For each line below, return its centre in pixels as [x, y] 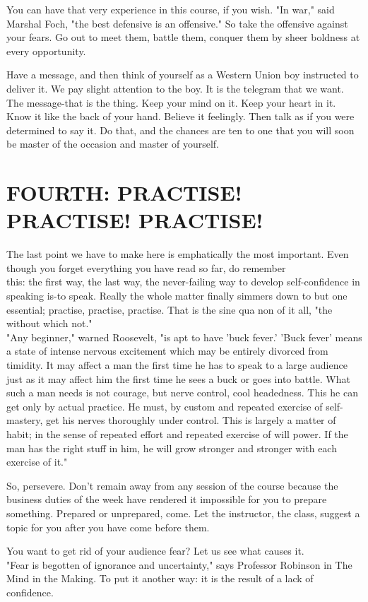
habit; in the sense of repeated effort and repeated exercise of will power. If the [177, 433]
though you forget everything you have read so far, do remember [146, 267]
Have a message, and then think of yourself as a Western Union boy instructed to [183, 75]
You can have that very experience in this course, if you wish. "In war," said [171, 9]
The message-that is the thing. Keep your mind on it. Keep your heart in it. [171, 102]
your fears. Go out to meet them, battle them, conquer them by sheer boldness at [183, 37]
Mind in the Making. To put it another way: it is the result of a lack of [160, 578]
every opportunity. [46, 51]
